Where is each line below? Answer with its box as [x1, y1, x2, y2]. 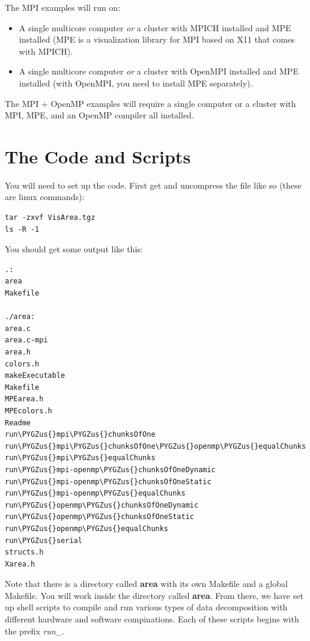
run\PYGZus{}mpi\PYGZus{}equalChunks [5, 454, 156, 463]
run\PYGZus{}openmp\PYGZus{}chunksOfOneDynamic [5, 500, 199, 509]
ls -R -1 [5, 225, 40, 234]
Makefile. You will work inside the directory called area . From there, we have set [5, 589, 303, 601]
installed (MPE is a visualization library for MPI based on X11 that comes [19, 33, 295, 46]
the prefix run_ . [5, 624, 65, 637]
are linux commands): [5, 190, 85, 203]
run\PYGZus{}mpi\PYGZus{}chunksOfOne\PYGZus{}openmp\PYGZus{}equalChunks [5, 442, 306, 451]
